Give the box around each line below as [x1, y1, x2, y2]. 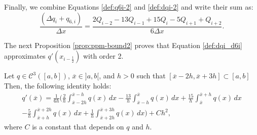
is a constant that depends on [32, 121, 124, 132]
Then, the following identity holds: [4, 80, 112, 91]
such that [136, 70, 166, 81]
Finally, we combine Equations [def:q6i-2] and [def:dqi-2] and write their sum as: [4, 2, 253, 12]
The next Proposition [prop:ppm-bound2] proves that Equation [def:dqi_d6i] [4, 39, 242, 50]
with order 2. [83, 51, 124, 61]
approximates [4, 51, 46, 61]
